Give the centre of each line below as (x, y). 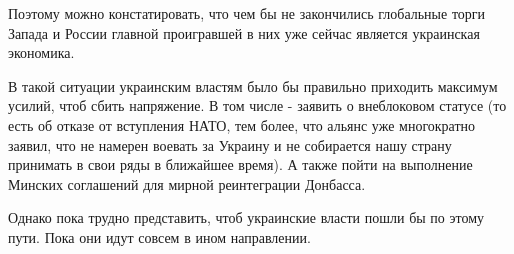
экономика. (41, 52)
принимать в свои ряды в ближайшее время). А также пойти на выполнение (240, 164)
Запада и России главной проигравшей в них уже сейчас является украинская (244, 32)
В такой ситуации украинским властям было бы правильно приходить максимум (253, 85)
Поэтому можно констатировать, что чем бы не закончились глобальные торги (247, 13)
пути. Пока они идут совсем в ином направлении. (159, 236)
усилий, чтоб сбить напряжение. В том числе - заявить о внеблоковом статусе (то (257, 105)
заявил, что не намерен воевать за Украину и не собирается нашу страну (230, 144)
